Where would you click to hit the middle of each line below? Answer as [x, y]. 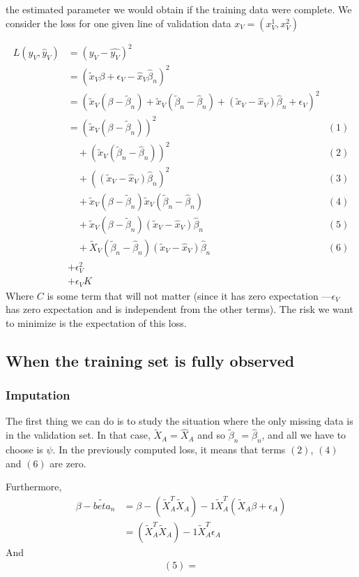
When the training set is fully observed [150, 360]
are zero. [68, 463]
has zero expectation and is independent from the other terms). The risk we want [179, 309]
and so [212, 435]
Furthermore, [34, 487]
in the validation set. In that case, [78, 435]
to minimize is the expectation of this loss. [96, 322]
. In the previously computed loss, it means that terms [169, 450]
